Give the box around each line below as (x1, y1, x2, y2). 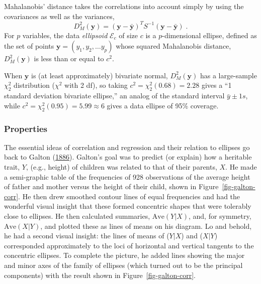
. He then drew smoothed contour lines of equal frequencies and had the (18, 191, 240, 201)
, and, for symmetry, (188, 211, 251, 221)
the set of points (4, 41, 54, 51)
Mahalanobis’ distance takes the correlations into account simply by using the (4, 1, 244, 11)
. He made (225, 162, 257, 172)
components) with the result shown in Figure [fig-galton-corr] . (4, 269, 196, 280)
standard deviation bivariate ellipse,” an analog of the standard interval (4, 90, 225, 101)
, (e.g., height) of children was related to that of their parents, (26, 162, 217, 172)
